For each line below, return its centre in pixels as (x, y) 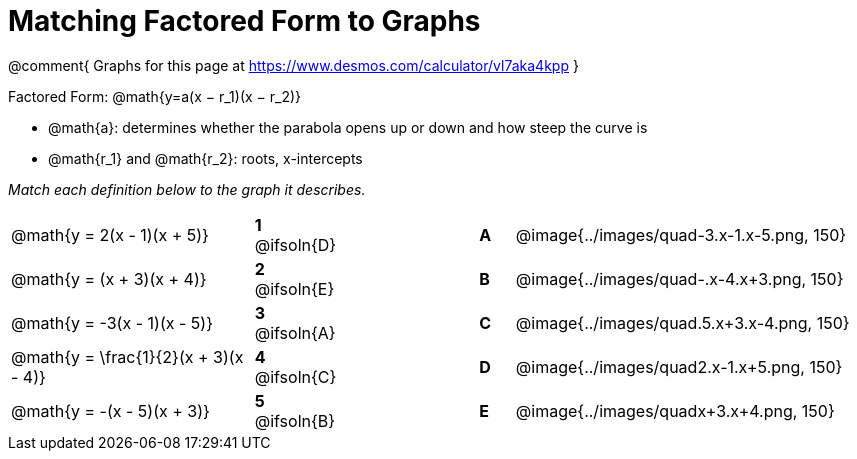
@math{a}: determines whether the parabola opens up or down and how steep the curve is (348, 127)
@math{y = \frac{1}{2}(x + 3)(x (127, 356)
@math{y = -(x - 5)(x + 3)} (110, 410)
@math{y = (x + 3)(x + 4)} (109, 278)
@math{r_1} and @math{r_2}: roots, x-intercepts (205, 158)
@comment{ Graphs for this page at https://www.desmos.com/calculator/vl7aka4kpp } (293, 65)
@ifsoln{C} (295, 376)
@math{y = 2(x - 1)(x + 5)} (110, 234)
